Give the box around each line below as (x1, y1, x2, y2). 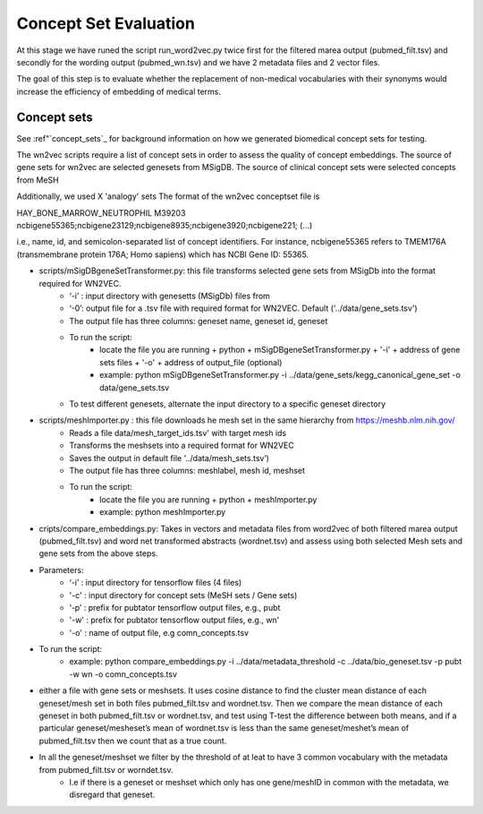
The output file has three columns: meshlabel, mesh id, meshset (69, 466, 306, 476)
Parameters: (38, 564, 84, 575)
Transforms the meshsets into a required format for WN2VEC (69, 440, 294, 451)
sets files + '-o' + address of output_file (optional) (99, 356, 283, 367)
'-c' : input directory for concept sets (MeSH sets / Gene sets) (69, 589, 298, 600)
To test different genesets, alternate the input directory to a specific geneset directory (69, 398, 386, 409)
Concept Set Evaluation (16, 13, 196, 33)
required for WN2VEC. (38, 278, 122, 288)
